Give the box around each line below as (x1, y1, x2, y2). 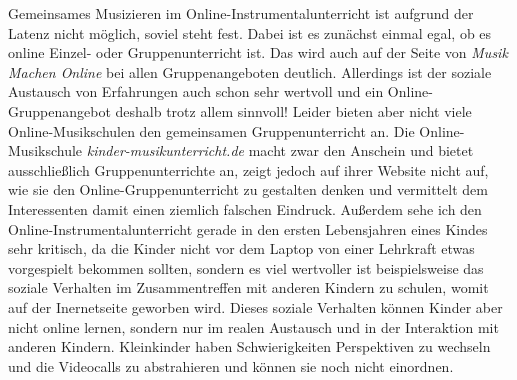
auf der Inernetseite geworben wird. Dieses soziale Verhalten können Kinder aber (8, 296, 503, 317)
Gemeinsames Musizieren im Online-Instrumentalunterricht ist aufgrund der (8, 3, 474, 23)
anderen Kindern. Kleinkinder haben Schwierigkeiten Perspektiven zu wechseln (8, 336, 491, 357)
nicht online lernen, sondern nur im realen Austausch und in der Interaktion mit (8, 316, 499, 337)
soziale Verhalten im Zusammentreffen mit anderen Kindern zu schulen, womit (8, 277, 489, 298)
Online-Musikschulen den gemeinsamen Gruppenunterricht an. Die (8, 120, 415, 141)
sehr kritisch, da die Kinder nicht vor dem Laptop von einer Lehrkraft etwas (8, 238, 475, 259)
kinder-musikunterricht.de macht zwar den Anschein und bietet (86, 140, 474, 161)
